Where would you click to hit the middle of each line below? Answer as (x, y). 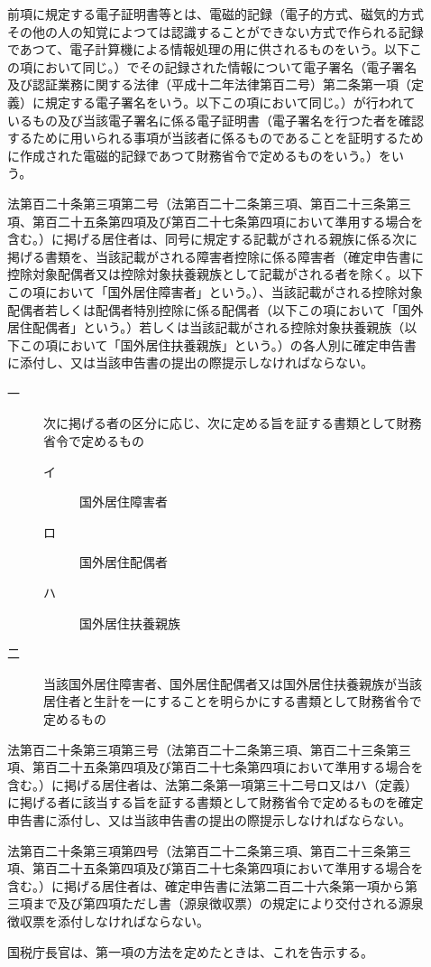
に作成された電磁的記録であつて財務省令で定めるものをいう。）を (200, 155)
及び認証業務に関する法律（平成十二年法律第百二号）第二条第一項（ (209, 84)
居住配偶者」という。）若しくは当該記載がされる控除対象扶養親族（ (206, 327)
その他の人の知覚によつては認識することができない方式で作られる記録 (215, 31)
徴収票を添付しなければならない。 (108, 921)
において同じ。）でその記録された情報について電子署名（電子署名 (225, 66)
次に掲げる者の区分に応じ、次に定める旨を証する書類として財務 (233, 423)
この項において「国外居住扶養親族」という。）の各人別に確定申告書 (218, 344)
